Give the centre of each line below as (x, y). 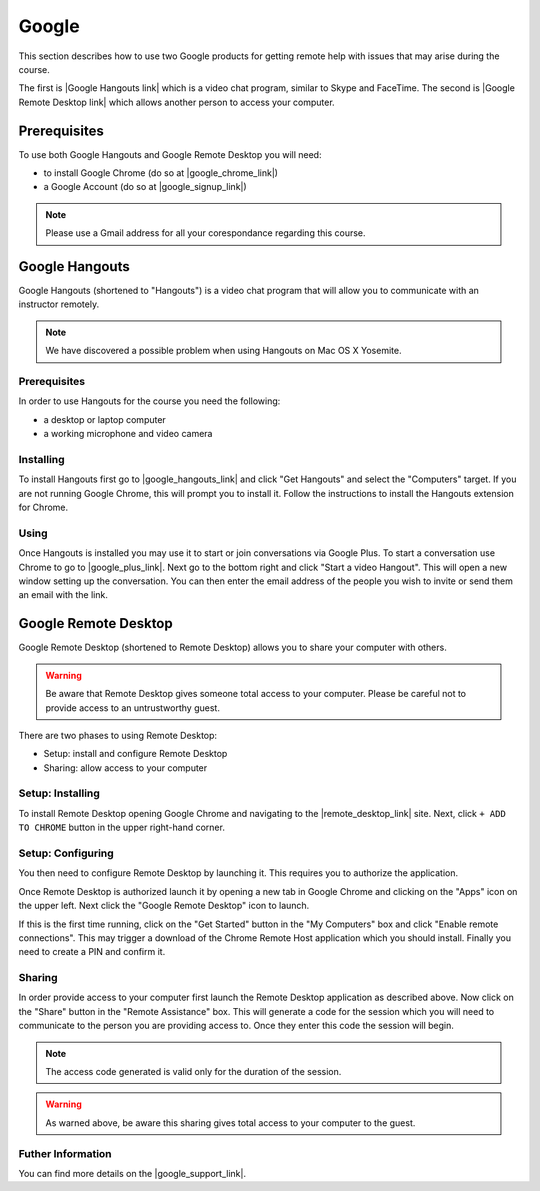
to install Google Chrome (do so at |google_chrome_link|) (161, 173)
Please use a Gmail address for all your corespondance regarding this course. (205, 233)
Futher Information (65, 1153)
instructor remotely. (59, 304)
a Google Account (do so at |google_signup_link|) (145, 187)
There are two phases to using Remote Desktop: (118, 735)
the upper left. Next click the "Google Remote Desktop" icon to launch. (164, 906)
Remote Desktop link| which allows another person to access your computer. (176, 102)
